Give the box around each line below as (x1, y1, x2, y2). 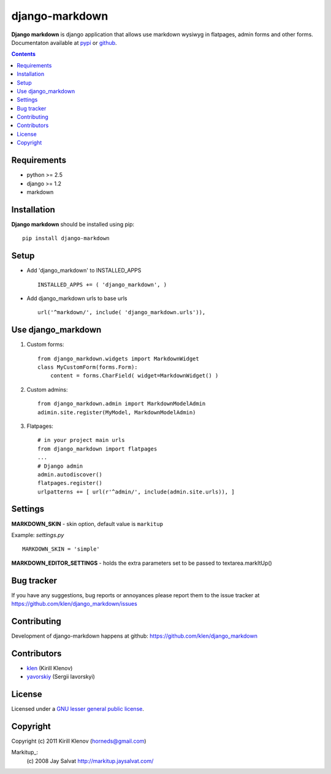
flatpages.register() (37, 479, 102, 487)
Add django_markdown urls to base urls (26, 295, 127, 302)
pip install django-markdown (22, 235, 110, 242)
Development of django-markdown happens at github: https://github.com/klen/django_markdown (11, 632, 257, 640)
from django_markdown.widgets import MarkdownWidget (37, 355, 199, 362)
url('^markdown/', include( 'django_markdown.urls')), (37, 309, 206, 316)
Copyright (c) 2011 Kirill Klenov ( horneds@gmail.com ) (11, 737, 146, 745)
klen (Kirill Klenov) (26, 664, 73, 671)
